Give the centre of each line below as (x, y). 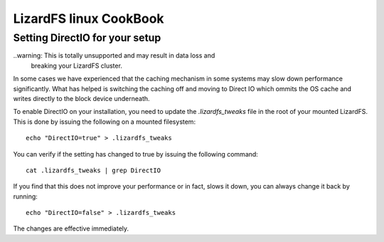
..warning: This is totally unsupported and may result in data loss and (114, 56)
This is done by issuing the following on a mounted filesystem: (104, 122)
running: (26, 196)
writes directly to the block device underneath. (81, 98)
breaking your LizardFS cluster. (76, 65)
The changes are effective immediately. (71, 228)
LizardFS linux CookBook (89, 19)
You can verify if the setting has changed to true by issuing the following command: (136, 154)
